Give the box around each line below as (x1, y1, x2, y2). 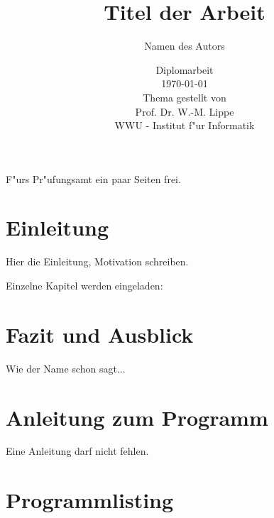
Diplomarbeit (155, 62, 214, 77)
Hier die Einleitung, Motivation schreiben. (6, 254, 189, 269)
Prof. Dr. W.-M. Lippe (135, 104, 234, 119)
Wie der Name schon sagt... (6, 360, 126, 375)
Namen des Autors (144, 38, 225, 53)
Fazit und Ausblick (6, 319, 194, 348)
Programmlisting (6, 485, 174, 514)
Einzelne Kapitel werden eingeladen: (6, 278, 163, 292)
